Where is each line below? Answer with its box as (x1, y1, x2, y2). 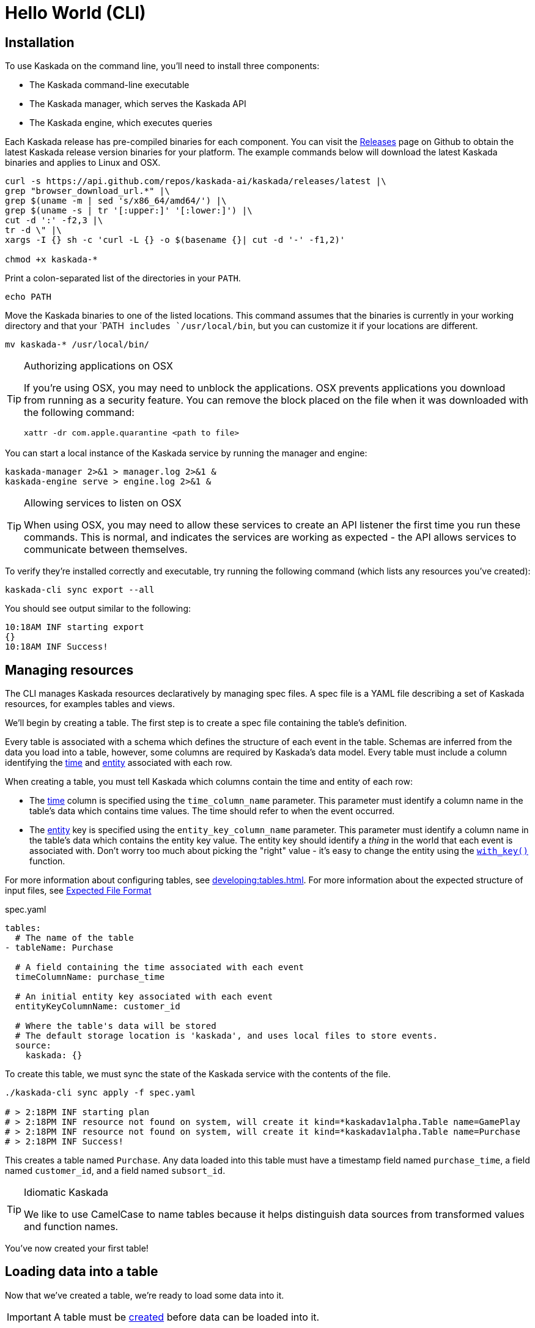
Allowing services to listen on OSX (24, 497, 182, 510)
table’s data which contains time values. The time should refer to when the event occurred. (29, 806, 395, 817)
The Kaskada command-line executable (29, 80, 190, 91)
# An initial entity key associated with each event (15, 992, 273, 1002)
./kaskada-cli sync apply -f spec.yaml (5, 1088, 196, 1098)
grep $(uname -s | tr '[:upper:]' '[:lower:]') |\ (5, 206, 253, 216)
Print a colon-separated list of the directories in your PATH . (5, 273, 241, 284)
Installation (5, 34, 75, 50)
